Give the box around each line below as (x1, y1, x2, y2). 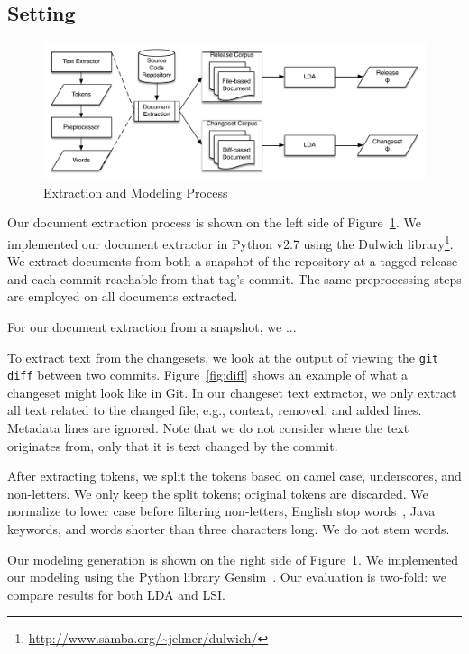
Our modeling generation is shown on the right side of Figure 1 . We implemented (7, 549, 458, 568)
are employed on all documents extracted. (7, 287, 238, 306)
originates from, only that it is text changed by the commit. (7, 436, 338, 455)
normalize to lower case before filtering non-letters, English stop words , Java (7, 502, 436, 520)
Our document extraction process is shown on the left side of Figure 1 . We (7, 213, 421, 232)
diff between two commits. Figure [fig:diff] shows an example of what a (7, 365, 409, 384)
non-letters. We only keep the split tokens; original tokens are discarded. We (7, 484, 428, 502)
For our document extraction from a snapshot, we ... (7, 317, 297, 336)
